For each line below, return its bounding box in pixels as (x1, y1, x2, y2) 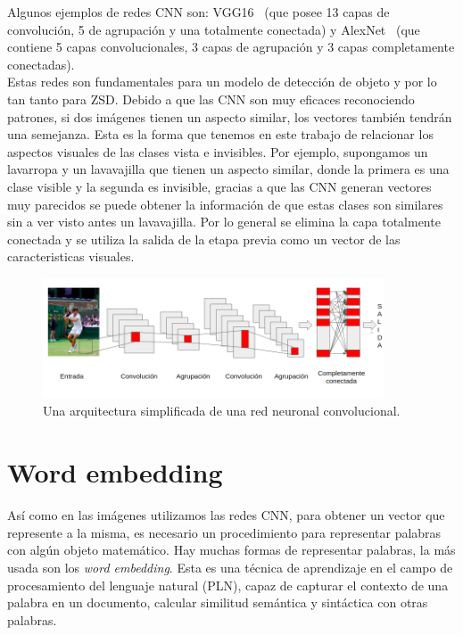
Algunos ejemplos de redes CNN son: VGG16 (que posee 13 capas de (7, 3, 390, 21)
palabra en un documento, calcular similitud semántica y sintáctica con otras (7, 593, 428, 612)
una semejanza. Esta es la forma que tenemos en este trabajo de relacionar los (7, 125, 434, 144)
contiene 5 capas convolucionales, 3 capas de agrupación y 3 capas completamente (7, 37, 455, 56)
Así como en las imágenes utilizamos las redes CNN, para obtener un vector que (7, 506, 445, 524)
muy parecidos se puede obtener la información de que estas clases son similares (7, 194, 443, 213)
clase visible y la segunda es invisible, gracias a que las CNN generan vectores (7, 177, 432, 195)
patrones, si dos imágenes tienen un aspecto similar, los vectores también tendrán (7, 107, 452, 126)
